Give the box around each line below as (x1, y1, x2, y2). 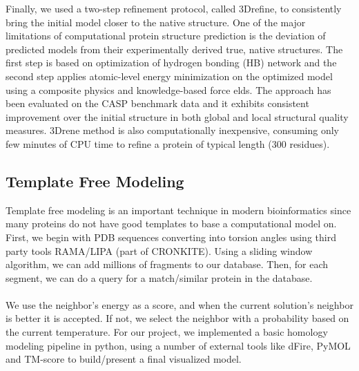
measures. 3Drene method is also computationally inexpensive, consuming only (6, 123, 339, 137)
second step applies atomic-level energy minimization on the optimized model (6, 68, 333, 83)
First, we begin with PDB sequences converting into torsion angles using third (6, 229, 336, 244)
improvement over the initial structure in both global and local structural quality (6, 109, 349, 124)
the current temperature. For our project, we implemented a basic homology (6, 325, 328, 339)
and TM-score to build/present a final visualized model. (6, 352, 242, 366)
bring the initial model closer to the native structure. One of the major (6, 15, 306, 29)
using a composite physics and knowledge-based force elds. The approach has (6, 82, 331, 97)
